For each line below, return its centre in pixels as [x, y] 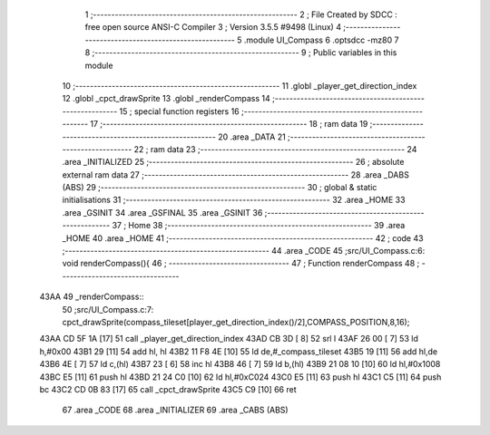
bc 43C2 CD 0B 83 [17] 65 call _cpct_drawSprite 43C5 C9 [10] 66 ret [168, 389]
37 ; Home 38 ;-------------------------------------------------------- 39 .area [259, 226]
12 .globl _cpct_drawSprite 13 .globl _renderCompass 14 [167, 99]
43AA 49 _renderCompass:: [92, 297]
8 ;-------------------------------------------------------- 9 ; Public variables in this [241, 53]
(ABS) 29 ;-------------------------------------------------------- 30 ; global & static [220, 188]
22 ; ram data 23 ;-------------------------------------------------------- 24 [275, 149]
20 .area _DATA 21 [252, 137]
